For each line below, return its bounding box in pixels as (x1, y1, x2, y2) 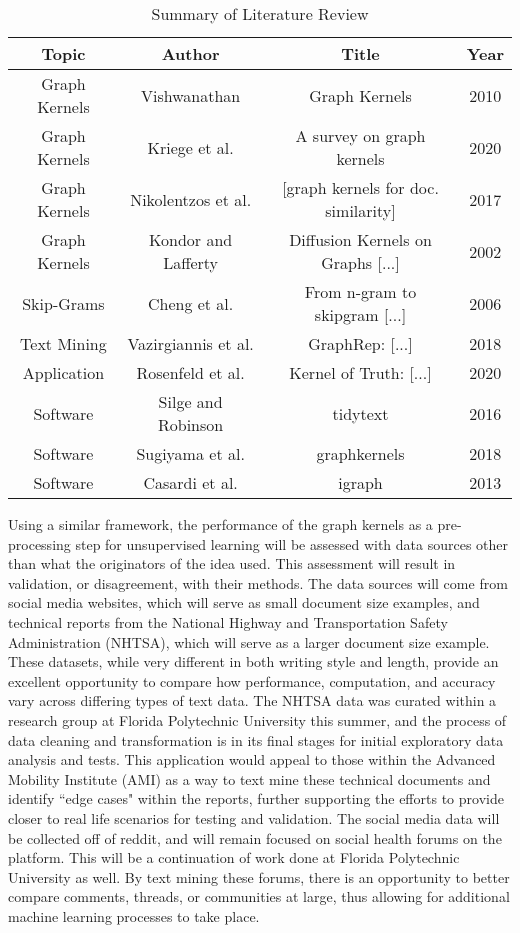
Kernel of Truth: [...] (289, 361, 432, 384)
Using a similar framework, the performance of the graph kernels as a (8, 514, 433, 534)
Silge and (158, 390, 223, 413)
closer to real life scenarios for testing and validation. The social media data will (8, 807, 500, 828)
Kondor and (149, 228, 233, 251)
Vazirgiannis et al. (127, 332, 254, 355)
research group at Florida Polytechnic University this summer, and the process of (8, 709, 507, 730)
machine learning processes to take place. (8, 905, 260, 926)
